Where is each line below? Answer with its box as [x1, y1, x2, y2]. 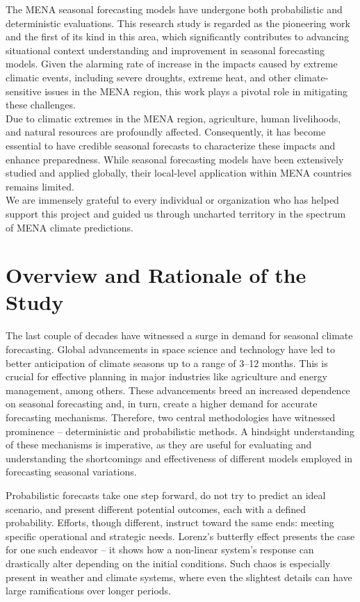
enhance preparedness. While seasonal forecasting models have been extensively [6, 152, 344, 166]
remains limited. [6, 179, 74, 193]
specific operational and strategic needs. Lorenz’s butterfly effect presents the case [6, 528, 355, 543]
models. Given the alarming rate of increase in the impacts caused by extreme [6, 56, 338, 71]
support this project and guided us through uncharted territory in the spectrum [6, 206, 346, 220]
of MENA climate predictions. [6, 220, 133, 234]
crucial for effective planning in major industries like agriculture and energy [6, 369, 327, 384]
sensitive [6, 83, 42, 98]
